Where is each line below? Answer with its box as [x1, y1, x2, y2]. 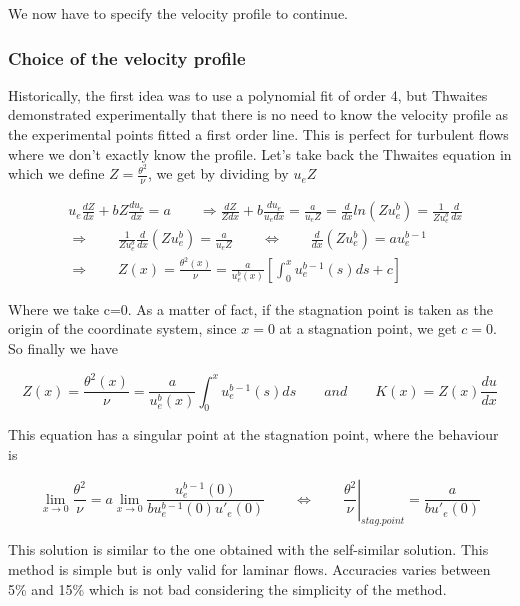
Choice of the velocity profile [8, 45, 246, 70]
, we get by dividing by [147, 163, 289, 184]
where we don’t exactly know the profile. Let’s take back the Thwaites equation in [8, 143, 512, 164]
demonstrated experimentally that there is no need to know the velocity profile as [8, 104, 509, 125]
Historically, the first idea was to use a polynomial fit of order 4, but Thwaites [8, 84, 488, 105]
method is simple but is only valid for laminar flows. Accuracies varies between [8, 559, 491, 579]
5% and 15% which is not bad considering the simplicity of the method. [8, 578, 447, 599]
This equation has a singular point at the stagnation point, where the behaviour [8, 424, 499, 445]
